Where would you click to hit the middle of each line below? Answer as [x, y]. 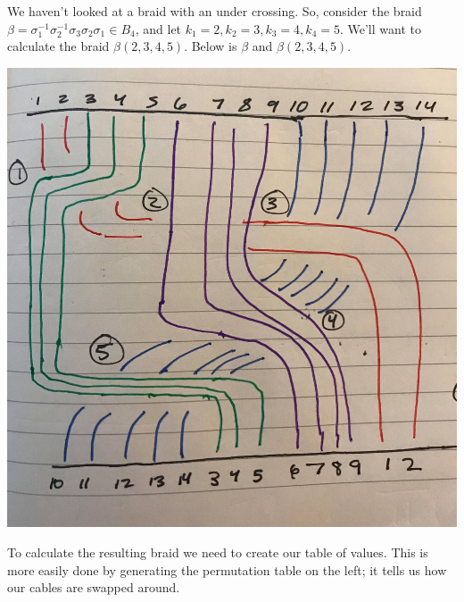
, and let [158, 28]
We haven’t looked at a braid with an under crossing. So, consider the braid [215, 11]
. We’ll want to [380, 28]
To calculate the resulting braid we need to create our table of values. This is [218, 552]
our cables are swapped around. [94, 587]
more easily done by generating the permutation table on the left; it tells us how [227, 569]
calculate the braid [58, 46]
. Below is [211, 46]
